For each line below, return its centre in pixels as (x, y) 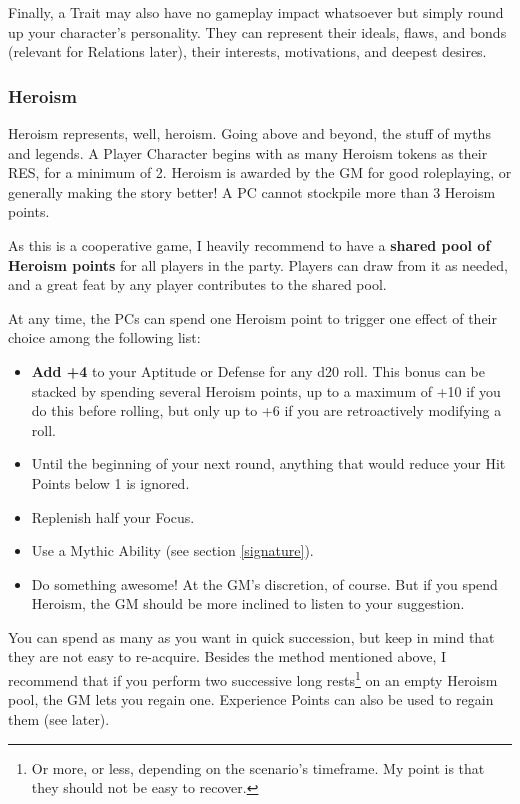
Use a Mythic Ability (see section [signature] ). (172, 550)
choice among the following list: (104, 337)
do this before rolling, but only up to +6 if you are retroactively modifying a (266, 410)
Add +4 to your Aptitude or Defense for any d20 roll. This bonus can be (258, 370)
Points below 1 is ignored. (110, 482)
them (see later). (59, 718)
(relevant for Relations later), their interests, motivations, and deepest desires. (247, 51)
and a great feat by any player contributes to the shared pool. (197, 284)
